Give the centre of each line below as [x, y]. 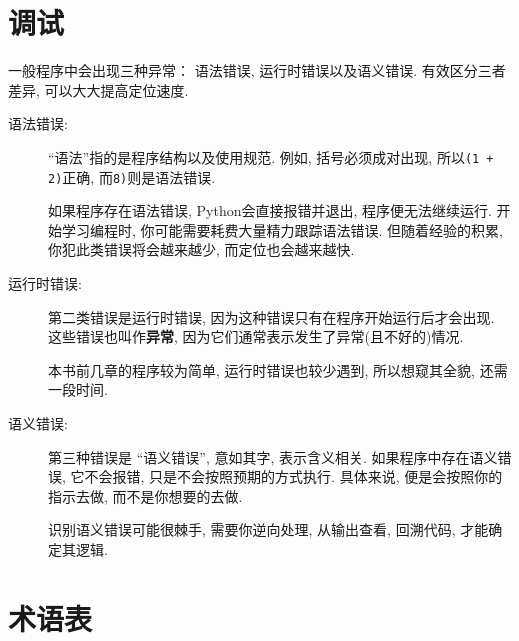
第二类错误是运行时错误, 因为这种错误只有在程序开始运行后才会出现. [271, 316]
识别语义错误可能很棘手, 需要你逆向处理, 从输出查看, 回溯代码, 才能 [268, 529]
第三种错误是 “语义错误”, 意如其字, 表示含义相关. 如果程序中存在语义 [273, 456]
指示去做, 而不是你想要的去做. [145, 495]
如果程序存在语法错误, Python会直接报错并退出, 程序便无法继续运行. [270, 210]
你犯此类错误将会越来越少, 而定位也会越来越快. [201, 249]
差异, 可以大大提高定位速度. [98, 89]
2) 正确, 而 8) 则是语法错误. [132, 176]
